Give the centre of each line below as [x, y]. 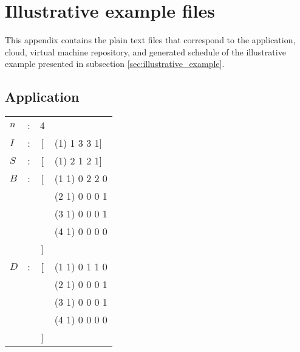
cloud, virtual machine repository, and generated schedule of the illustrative [145, 51]
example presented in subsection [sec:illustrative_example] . [115, 64]
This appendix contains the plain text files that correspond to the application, [150, 40]
